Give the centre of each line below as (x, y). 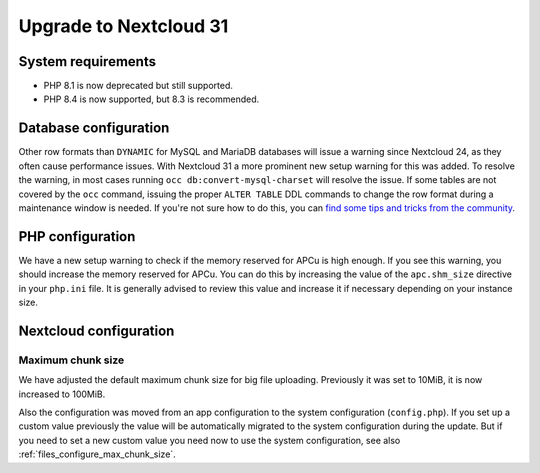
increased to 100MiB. (62, 394)
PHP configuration (77, 236)
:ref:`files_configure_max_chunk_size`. (97, 454)
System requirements (87, 61)
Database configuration (94, 128)
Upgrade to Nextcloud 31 (123, 26)
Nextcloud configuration (96, 330)
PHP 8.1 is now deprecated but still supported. (138, 86)
